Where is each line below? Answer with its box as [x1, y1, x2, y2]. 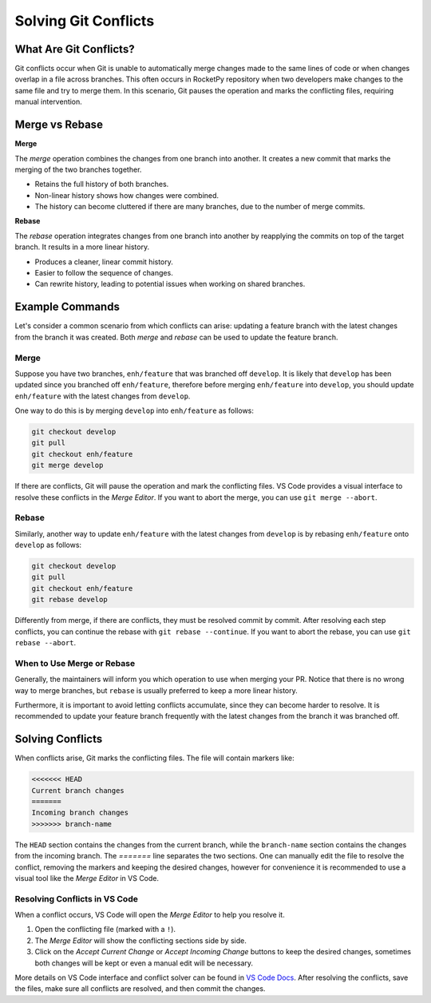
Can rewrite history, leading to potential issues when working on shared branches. [34, 279, 306, 289]
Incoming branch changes [31, 808, 129, 818]
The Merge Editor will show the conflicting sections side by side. [34, 935, 247, 946]
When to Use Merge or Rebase [14, 657, 136, 668]
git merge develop [31, 461, 104, 470]
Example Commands [14, 300, 120, 314]
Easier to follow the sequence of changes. [34, 268, 173, 278]
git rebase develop [31, 595, 108, 605]
